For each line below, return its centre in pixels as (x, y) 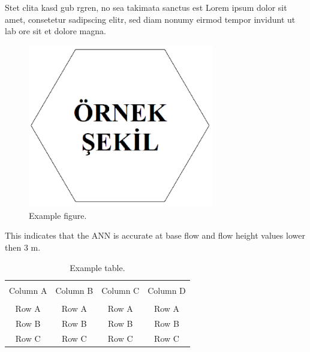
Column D (167, 290)
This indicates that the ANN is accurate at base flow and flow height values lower (155, 235)
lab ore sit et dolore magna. (55, 31)
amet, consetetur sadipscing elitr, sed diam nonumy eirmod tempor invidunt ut (150, 19)
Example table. (97, 267)
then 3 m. (23, 247)
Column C (121, 290)
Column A (28, 290)
